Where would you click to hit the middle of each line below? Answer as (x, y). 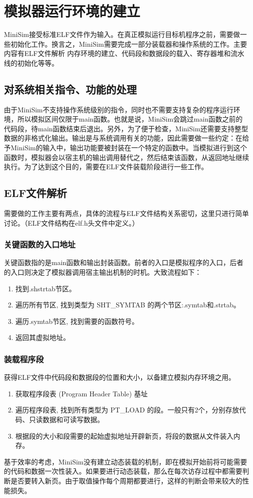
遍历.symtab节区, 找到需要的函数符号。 (77, 321)
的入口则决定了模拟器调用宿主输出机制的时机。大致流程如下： (103, 272)
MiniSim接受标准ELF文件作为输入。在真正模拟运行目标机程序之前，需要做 (122, 34)
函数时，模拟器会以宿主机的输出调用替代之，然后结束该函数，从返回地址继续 (126, 157)
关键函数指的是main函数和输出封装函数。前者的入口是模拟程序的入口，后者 (124, 262)
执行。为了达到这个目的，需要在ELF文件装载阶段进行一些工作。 (106, 167)
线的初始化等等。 (31, 62)
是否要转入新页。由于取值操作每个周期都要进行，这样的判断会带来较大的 (126, 480)
